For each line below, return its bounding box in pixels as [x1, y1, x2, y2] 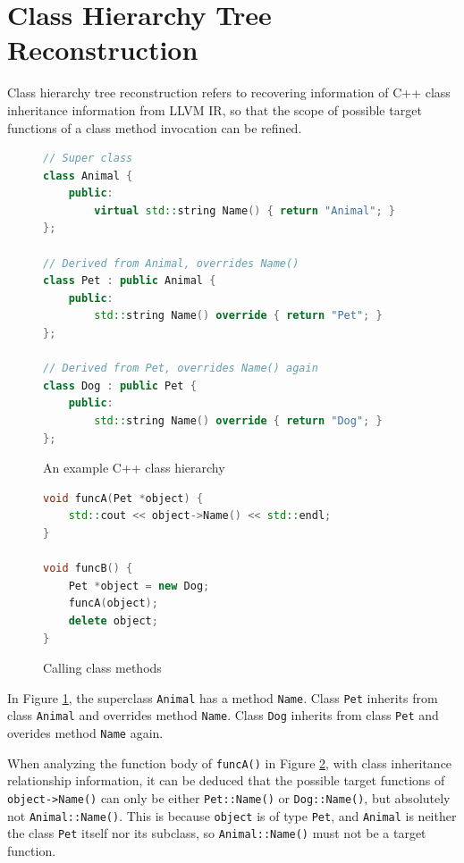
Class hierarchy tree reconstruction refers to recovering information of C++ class [7, 83, 451, 102]
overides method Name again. [7, 724, 164, 742]
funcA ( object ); [68, 597, 158, 610]
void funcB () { [43, 562, 133, 575]
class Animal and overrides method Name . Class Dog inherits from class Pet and [7, 706, 439, 725]
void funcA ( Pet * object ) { [43, 491, 204, 505]
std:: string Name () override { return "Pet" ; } [94, 309, 383, 323]
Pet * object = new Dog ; [68, 579, 210, 592]
